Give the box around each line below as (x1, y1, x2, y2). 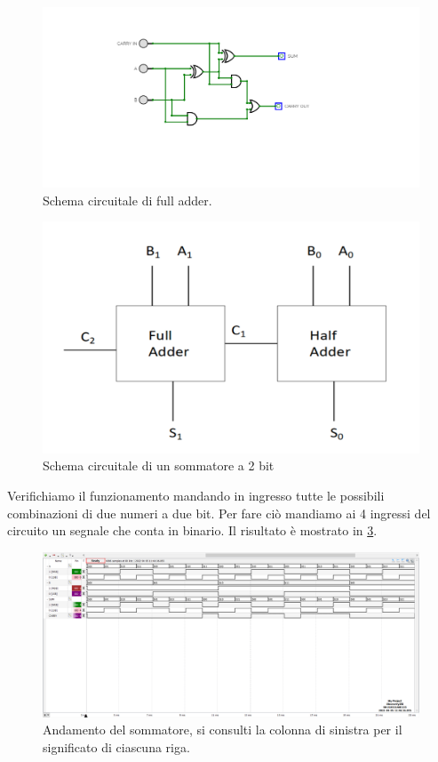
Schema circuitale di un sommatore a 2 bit (43, 456, 275, 475)
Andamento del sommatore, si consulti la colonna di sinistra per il (43, 720, 402, 739)
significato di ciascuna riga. (43, 737, 190, 756)
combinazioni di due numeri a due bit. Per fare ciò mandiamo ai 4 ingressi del (7, 503, 431, 522)
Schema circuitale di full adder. (43, 190, 212, 209)
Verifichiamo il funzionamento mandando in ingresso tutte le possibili (7, 485, 385, 504)
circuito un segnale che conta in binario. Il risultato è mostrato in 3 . (7, 521, 378, 540)
